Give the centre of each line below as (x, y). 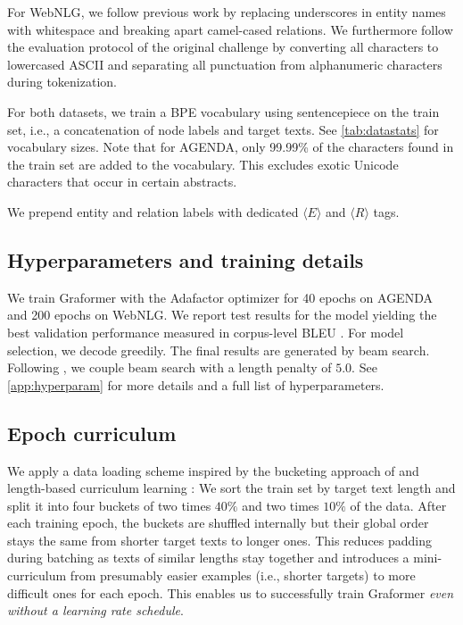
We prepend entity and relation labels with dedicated (153, 211)
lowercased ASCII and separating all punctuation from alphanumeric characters (225, 64)
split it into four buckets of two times (109, 505)
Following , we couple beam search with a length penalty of (169, 367)
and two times (281, 505)
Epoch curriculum (92, 433)
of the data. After (398, 505)
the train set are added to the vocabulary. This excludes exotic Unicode (203, 164)
